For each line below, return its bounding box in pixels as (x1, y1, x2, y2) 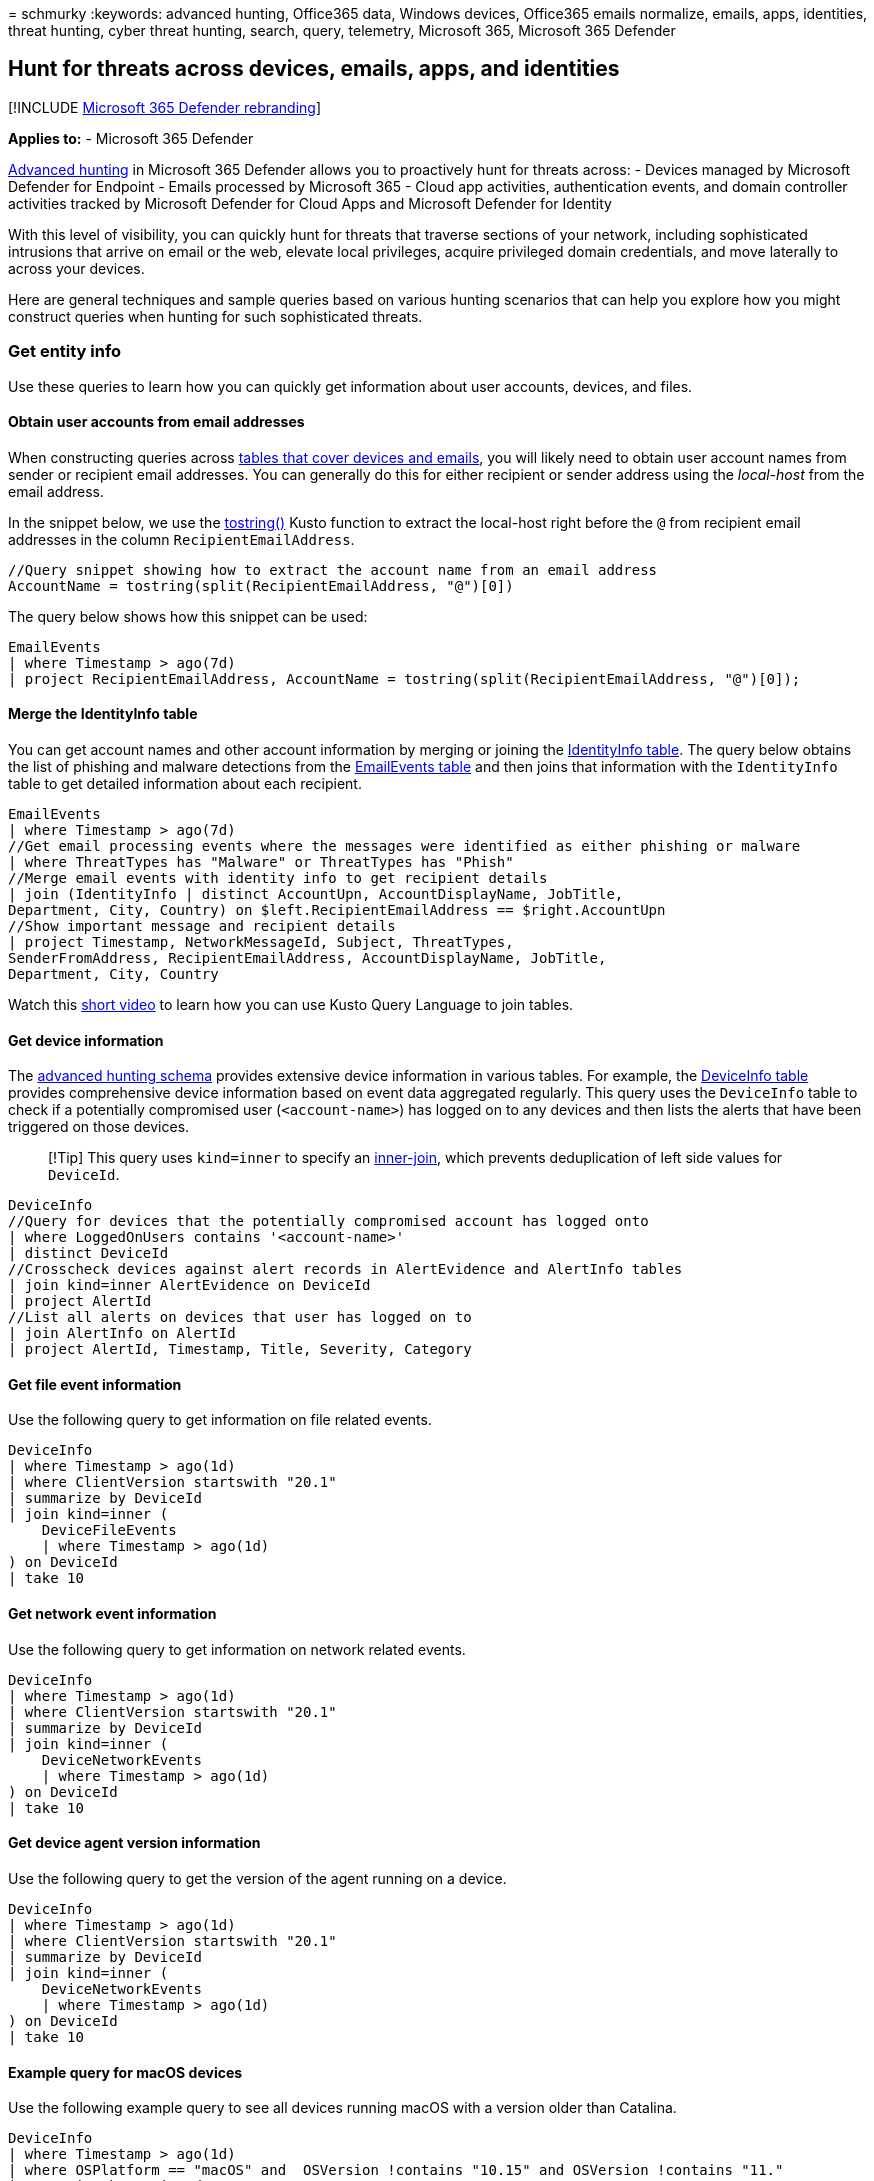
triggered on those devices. (8, 1118, 190, 1136)
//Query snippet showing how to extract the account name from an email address (8, 561, 658, 578)
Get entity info (8, 341, 122, 362)
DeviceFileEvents (41, 1522, 177, 1539)
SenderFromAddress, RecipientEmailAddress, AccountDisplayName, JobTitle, (8, 950, 607, 967)
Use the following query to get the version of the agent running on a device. (8, 1869, 507, 1887)
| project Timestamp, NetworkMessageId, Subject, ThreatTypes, (8, 934, 514, 951)
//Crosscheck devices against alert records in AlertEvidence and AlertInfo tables (8, 1261, 683, 1278)
